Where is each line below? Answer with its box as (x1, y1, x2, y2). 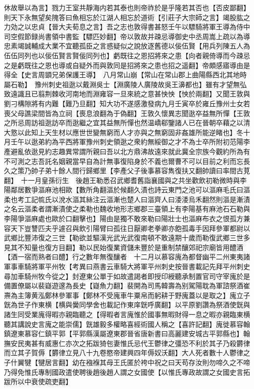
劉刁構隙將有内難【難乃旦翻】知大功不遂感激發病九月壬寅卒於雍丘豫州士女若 (4, 98, 250, 108)
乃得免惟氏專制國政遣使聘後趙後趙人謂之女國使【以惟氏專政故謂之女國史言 (4, 366, 243, 377)
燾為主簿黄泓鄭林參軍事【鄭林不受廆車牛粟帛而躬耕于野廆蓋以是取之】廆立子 (4, 290, 250, 300)
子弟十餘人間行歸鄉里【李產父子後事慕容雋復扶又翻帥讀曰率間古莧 (38, 165, 250, 176)
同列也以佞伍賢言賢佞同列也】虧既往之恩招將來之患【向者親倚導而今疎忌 (17, 50, 250, 60)
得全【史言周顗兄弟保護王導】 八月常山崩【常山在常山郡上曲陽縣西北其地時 (4, 69, 247, 80)
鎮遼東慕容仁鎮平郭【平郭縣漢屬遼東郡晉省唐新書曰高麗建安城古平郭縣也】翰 (4, 328, 250, 339)
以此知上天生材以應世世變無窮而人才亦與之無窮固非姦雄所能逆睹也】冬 (17, 127, 243, 137)
